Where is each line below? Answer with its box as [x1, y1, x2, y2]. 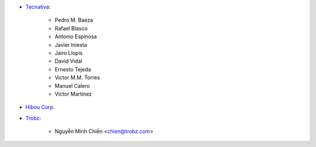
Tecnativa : [25, 4, 51, 10]
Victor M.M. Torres [54, 74, 100, 81]
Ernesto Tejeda [54, 66, 91, 73]
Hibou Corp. [25, 104, 55, 111]
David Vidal [54, 57, 83, 64]
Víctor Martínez [54, 90, 92, 97]
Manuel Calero [54, 82, 90, 89]
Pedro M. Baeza [54, 16, 94, 23]
